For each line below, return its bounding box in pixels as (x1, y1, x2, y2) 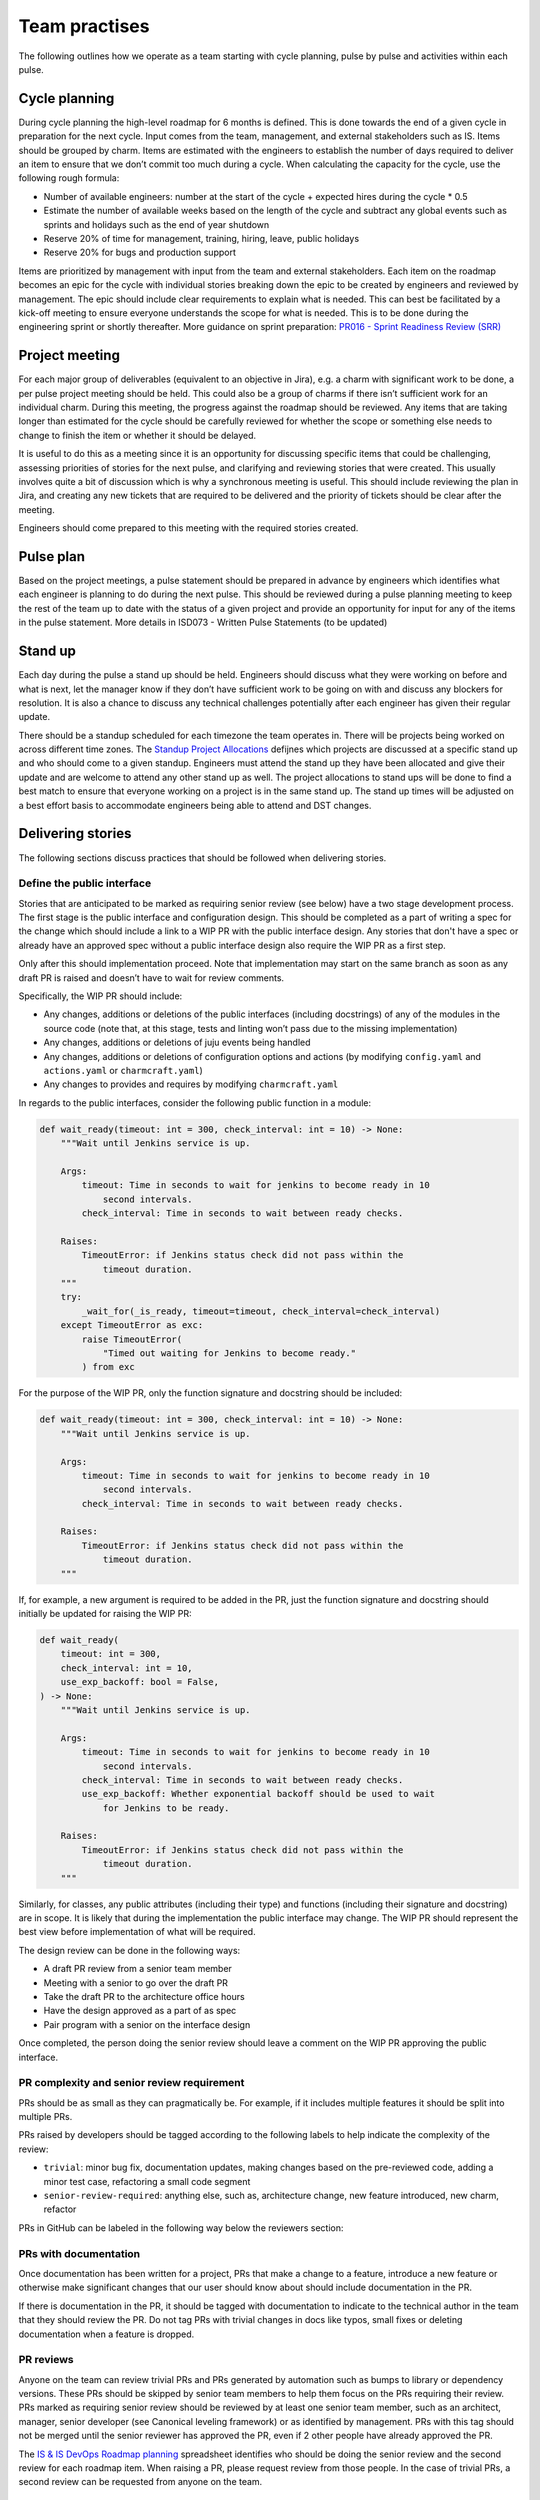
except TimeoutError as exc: (60, 1320, 204, 1331)
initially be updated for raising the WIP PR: (18, 1608, 192, 1620)
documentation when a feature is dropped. (18, 2328, 195, 2340)
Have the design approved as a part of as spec (43, 2005, 237, 2017)
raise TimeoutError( (81, 1333, 183, 1345)
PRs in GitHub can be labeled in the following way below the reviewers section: (18, 2221, 344, 2234)
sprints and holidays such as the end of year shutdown (43, 218, 270, 230)
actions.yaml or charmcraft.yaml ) (43, 1064, 204, 1076)
